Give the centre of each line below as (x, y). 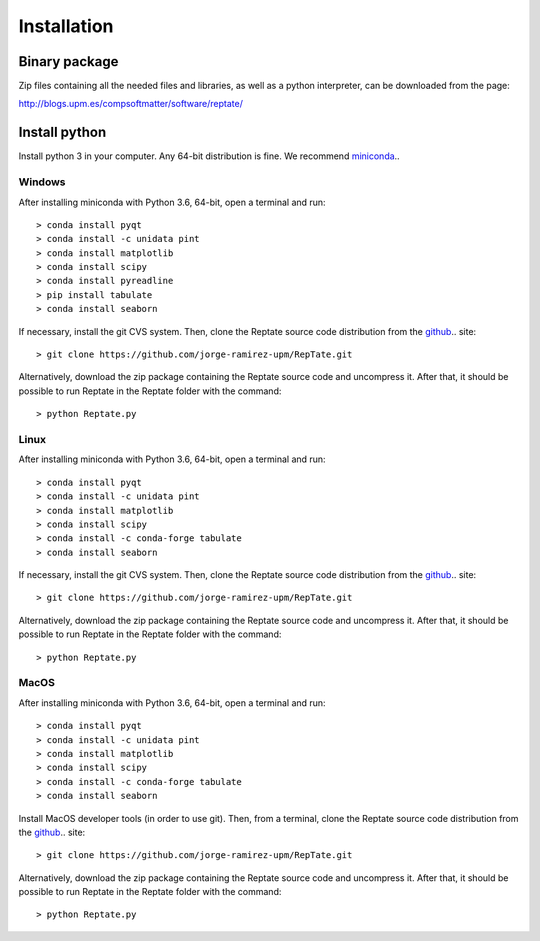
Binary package (68, 61)
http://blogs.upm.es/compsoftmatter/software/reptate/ (131, 104)
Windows (42, 182)
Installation (66, 26)
